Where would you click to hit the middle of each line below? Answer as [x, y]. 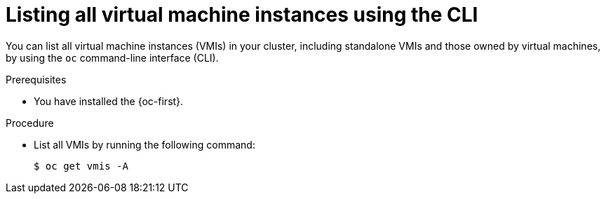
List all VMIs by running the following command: [144, 144]
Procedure [30, 123]
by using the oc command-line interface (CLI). [112, 57]
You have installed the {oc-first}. [109, 101]
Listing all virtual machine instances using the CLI [242, 15]
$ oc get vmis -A [81, 166]
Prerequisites [36, 79]
